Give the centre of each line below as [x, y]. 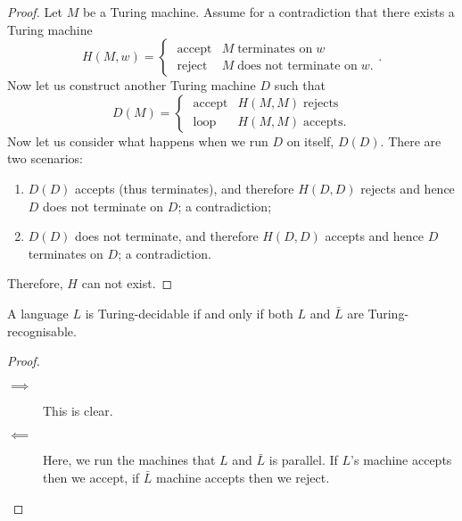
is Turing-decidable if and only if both [189, 313]
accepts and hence [375, 236]
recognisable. [42, 331]
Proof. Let [35, 12]
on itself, [310, 141]
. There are [411, 141]
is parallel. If [303, 460]
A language [38, 313]
